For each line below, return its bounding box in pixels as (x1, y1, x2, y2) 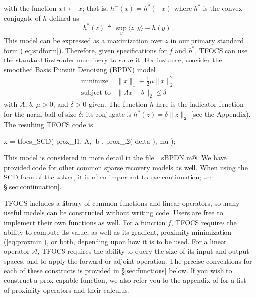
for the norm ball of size (4, 109, 77, 119)
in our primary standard (170, 35, 244, 45)
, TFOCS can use (195, 45, 248, 55)
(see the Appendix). (191, 109, 251, 119)
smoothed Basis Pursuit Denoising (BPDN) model (4, 64, 156, 74)
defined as (49, 12, 79, 23)
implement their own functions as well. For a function (4, 217, 166, 227)
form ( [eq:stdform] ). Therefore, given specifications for (4, 45, 167, 55)
